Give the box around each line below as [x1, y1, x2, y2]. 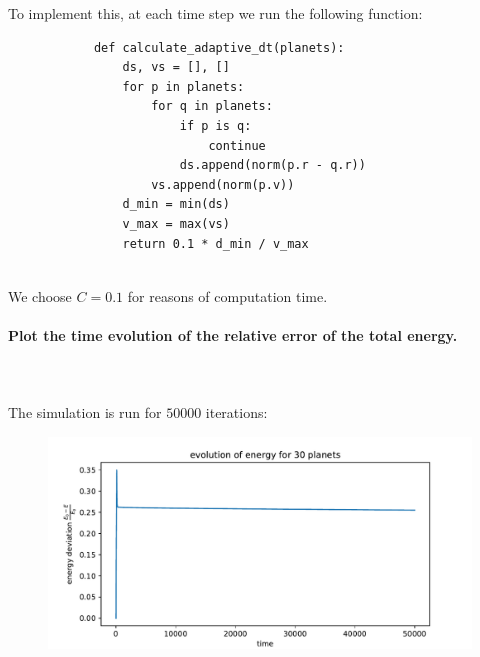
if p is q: [179, 118, 252, 133]
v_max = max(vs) [122, 216, 230, 231]
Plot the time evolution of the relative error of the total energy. [8, 324, 458, 345]
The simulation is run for [8, 402, 162, 423]
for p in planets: [122, 79, 245, 94]
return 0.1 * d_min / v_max [122, 236, 309, 251]
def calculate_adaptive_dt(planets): [93, 40, 345, 55]
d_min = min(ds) [122, 197, 230, 212]
